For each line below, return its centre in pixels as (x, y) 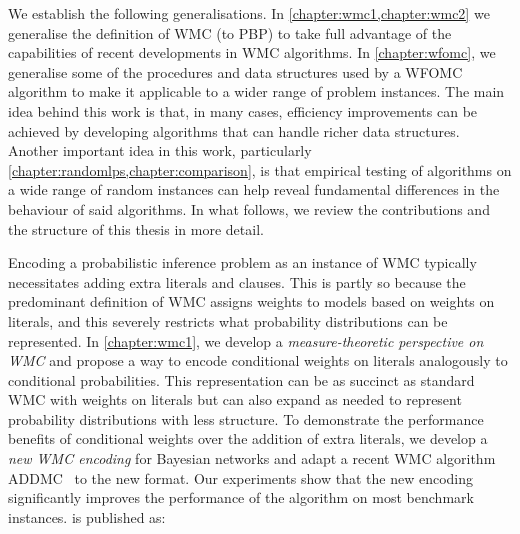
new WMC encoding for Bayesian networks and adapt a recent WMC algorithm (252, 458)
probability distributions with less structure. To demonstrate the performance (246, 418)
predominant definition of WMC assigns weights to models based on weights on (251, 301)
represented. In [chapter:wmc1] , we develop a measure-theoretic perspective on (246, 340)
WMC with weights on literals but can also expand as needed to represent (235, 399)
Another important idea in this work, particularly (160, 150)
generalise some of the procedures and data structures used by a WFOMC (235, 71)
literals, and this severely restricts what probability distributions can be (228, 320)
